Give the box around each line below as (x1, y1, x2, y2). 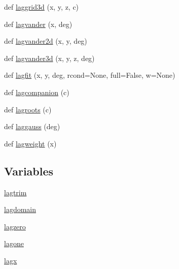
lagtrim (4, 187, 27, 197)
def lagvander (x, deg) (4, 18, 73, 29)
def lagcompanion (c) (4, 86, 69, 97)
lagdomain (4, 204, 37, 215)
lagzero (4, 221, 26, 231)
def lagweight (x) (4, 138, 57, 148)
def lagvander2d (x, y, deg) (4, 36, 87, 46)
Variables (4, 163, 54, 178)
